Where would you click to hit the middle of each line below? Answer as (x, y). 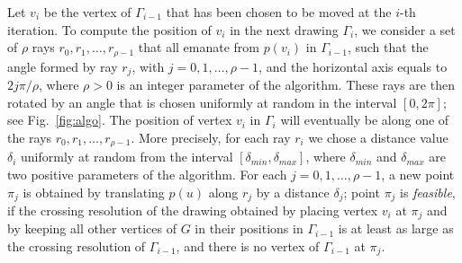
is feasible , (428, 192)
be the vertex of (87, 12)
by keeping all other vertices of (92, 228)
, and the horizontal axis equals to (353, 66)
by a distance (293, 192)
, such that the (388, 47)
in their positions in (249, 228)
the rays (30, 137)
